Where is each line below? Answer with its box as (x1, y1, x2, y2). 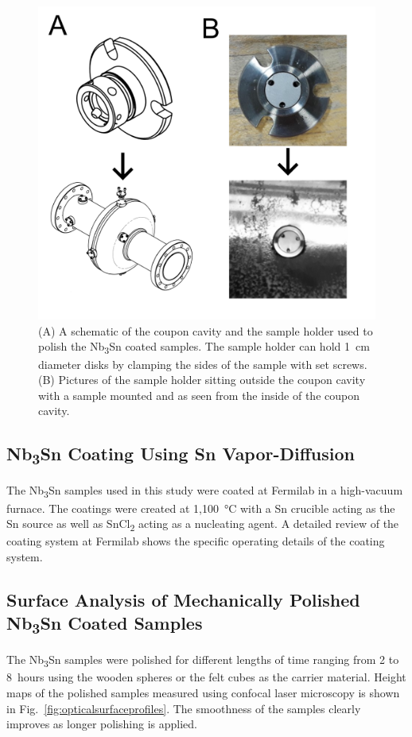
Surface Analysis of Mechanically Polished (6, 587, 360, 611)
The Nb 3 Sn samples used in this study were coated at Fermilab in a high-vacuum (6, 482, 403, 501)
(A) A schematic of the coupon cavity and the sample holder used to (38, 322, 373, 339)
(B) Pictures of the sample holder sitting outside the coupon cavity (38, 371, 366, 388)
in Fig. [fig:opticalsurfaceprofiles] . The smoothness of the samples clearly (6, 700, 361, 716)
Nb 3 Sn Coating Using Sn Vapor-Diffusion (6, 441, 355, 469)
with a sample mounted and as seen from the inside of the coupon (38, 386, 360, 403)
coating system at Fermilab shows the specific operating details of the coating (6, 533, 385, 549)
